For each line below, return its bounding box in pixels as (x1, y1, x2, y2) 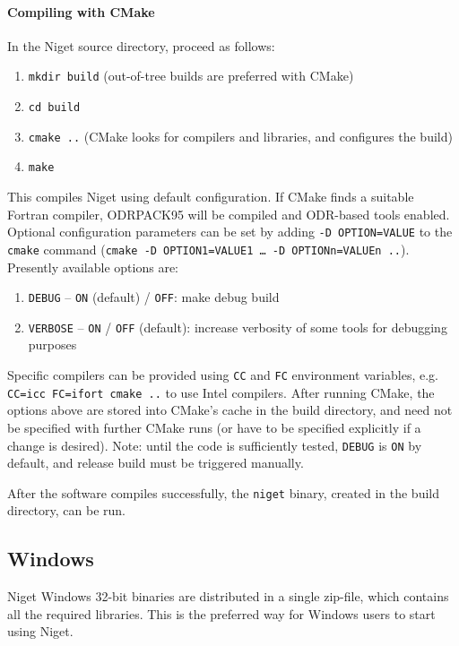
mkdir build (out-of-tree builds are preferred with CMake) (28, 66, 354, 85)
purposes (28, 335, 77, 354)
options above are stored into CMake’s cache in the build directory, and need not (7, 401, 453, 419)
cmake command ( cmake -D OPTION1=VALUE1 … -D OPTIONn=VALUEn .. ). (7, 239, 410, 258)
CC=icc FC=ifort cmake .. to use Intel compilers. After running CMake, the (7, 383, 435, 401)
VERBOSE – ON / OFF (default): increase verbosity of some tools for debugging (28, 317, 447, 336)
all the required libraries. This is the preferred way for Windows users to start (7, 604, 436, 623)
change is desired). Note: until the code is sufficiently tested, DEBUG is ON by (7, 435, 422, 454)
